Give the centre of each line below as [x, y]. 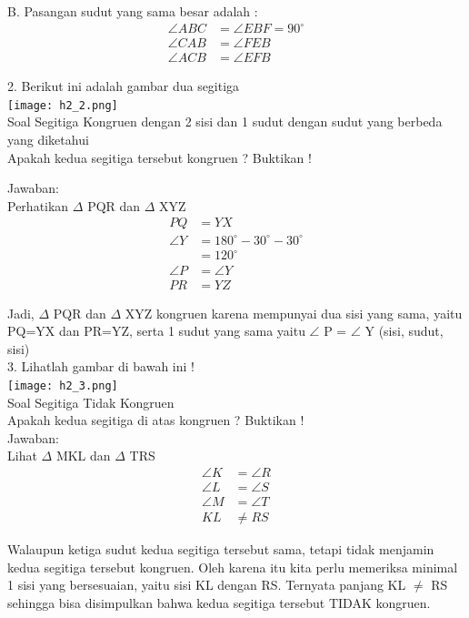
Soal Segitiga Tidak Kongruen [91, 402]
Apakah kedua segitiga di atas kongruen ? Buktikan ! [156, 420]
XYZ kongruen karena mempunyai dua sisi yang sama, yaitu [294, 313]
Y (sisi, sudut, [404, 331]
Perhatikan [38, 205]
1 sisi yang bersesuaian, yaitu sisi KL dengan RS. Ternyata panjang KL [207, 585]
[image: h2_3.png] [63, 385]
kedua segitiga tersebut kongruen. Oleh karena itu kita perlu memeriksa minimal [233, 567]
